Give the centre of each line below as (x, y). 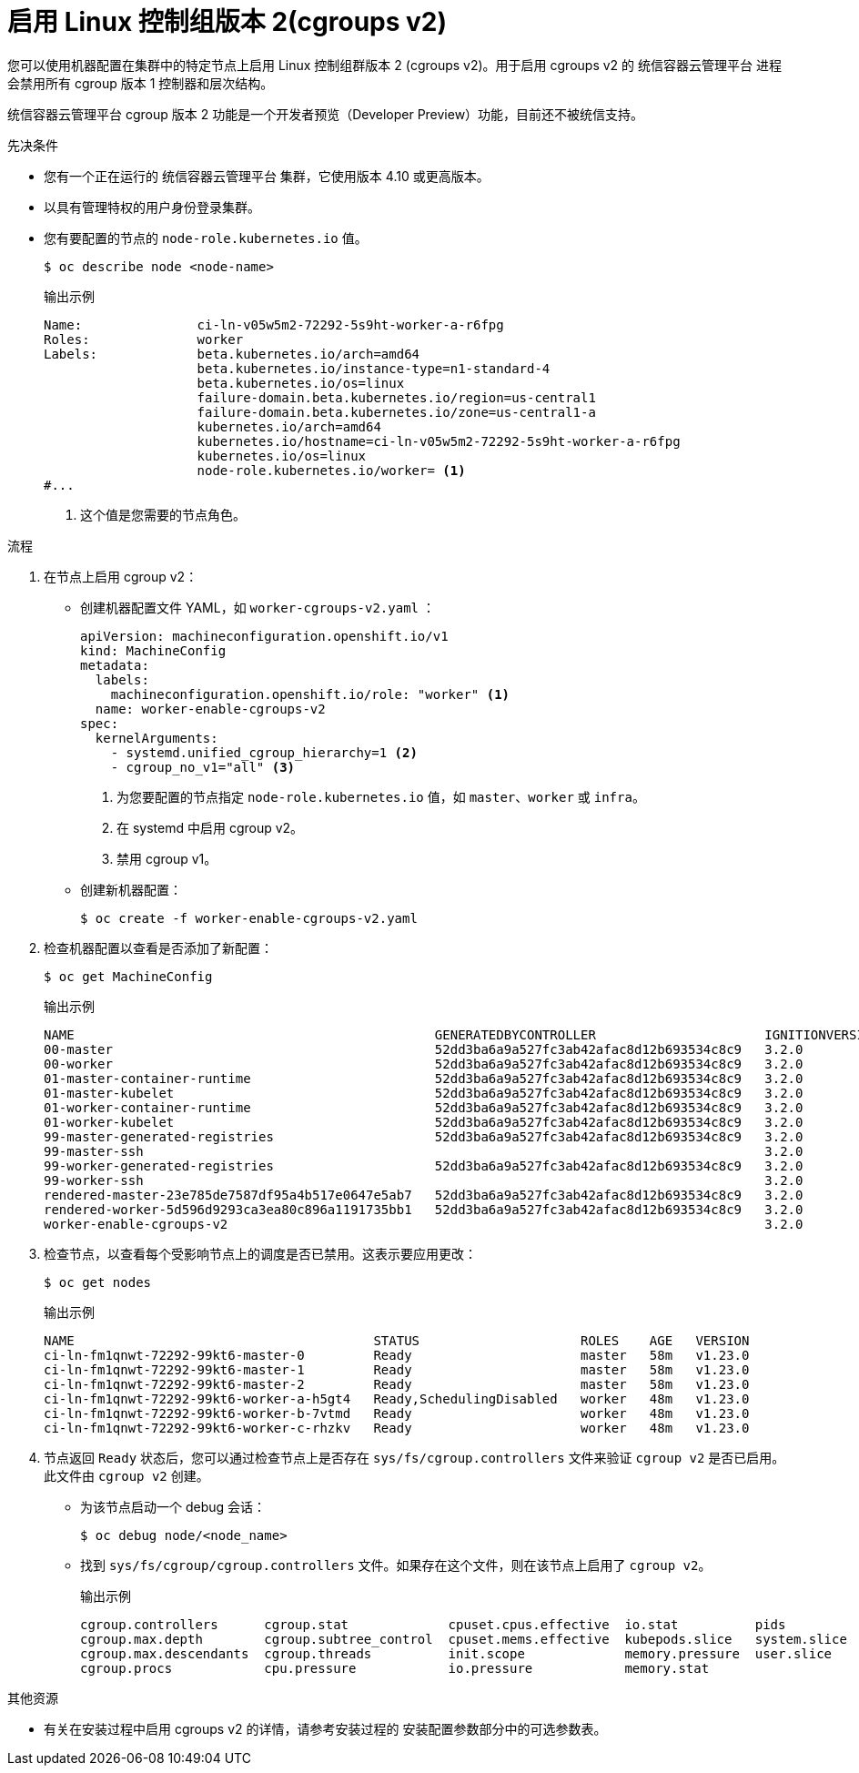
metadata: (115, 665)
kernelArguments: (157, 738)
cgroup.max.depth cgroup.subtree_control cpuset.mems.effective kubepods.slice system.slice (464, 1639)
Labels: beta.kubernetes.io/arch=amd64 (232, 354)
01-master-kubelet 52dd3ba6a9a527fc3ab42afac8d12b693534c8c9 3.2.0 (424, 1093)
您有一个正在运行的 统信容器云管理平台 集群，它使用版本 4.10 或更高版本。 (267, 176)
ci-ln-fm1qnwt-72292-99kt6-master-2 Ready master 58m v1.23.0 (397, 1384)
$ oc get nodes (98, 1282)
